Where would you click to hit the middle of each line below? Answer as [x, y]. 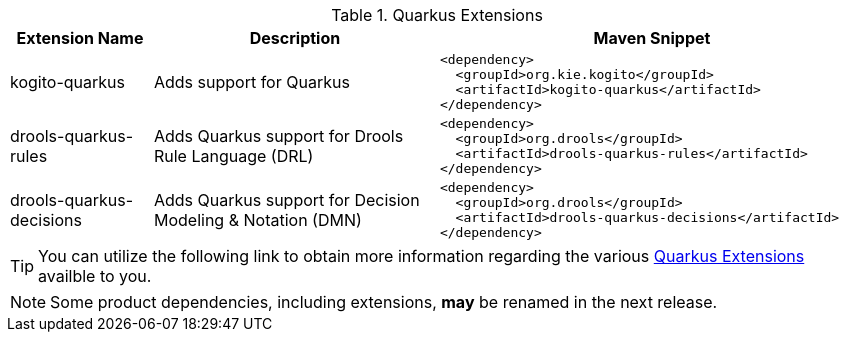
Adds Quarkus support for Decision [286, 200]
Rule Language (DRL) [233, 156]
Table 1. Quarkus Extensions [437, 15]
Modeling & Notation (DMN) [257, 220]
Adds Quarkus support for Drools [278, 136]
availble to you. [95, 276]
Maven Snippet [652, 38]
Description [295, 38]
